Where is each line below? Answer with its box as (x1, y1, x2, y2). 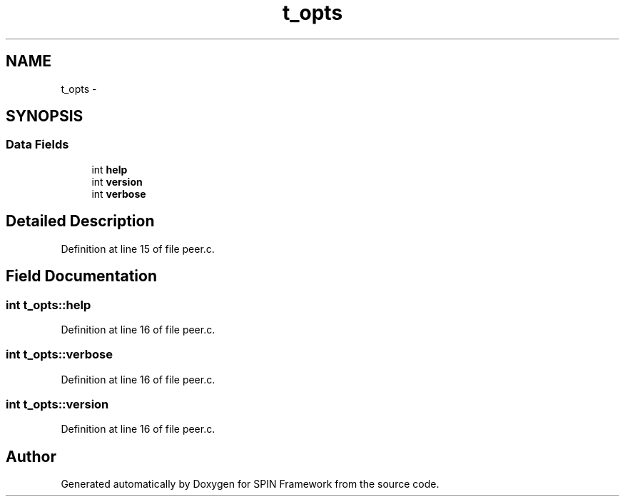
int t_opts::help (6, 297, 91, 312)
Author (6, 447, 56, 466)
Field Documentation (6, 267, 157, 286)
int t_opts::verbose (6, 347, 113, 362)
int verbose (91, 187, 146, 200)
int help (91, 163, 128, 176)
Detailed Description (6, 212, 155, 231)
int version (91, 175, 143, 188)
